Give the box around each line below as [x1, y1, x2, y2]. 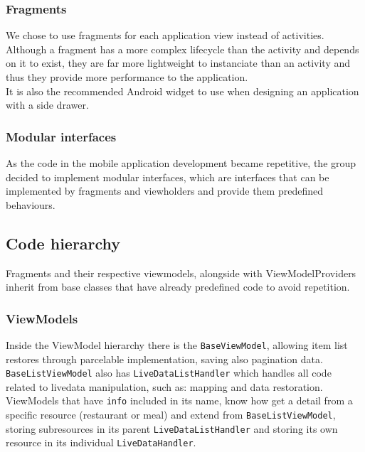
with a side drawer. [6, 97, 89, 112]
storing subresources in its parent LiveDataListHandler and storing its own [6, 421, 338, 436]
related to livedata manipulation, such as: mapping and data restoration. [6, 379, 323, 394]
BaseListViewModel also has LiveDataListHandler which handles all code [6, 365, 332, 380]
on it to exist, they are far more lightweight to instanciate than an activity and [6, 55, 351, 70]
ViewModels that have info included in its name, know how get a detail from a [6, 393, 353, 408]
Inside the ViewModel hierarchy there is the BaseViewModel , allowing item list [6, 337, 348, 352]
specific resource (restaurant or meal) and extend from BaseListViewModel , [6, 407, 336, 422]
